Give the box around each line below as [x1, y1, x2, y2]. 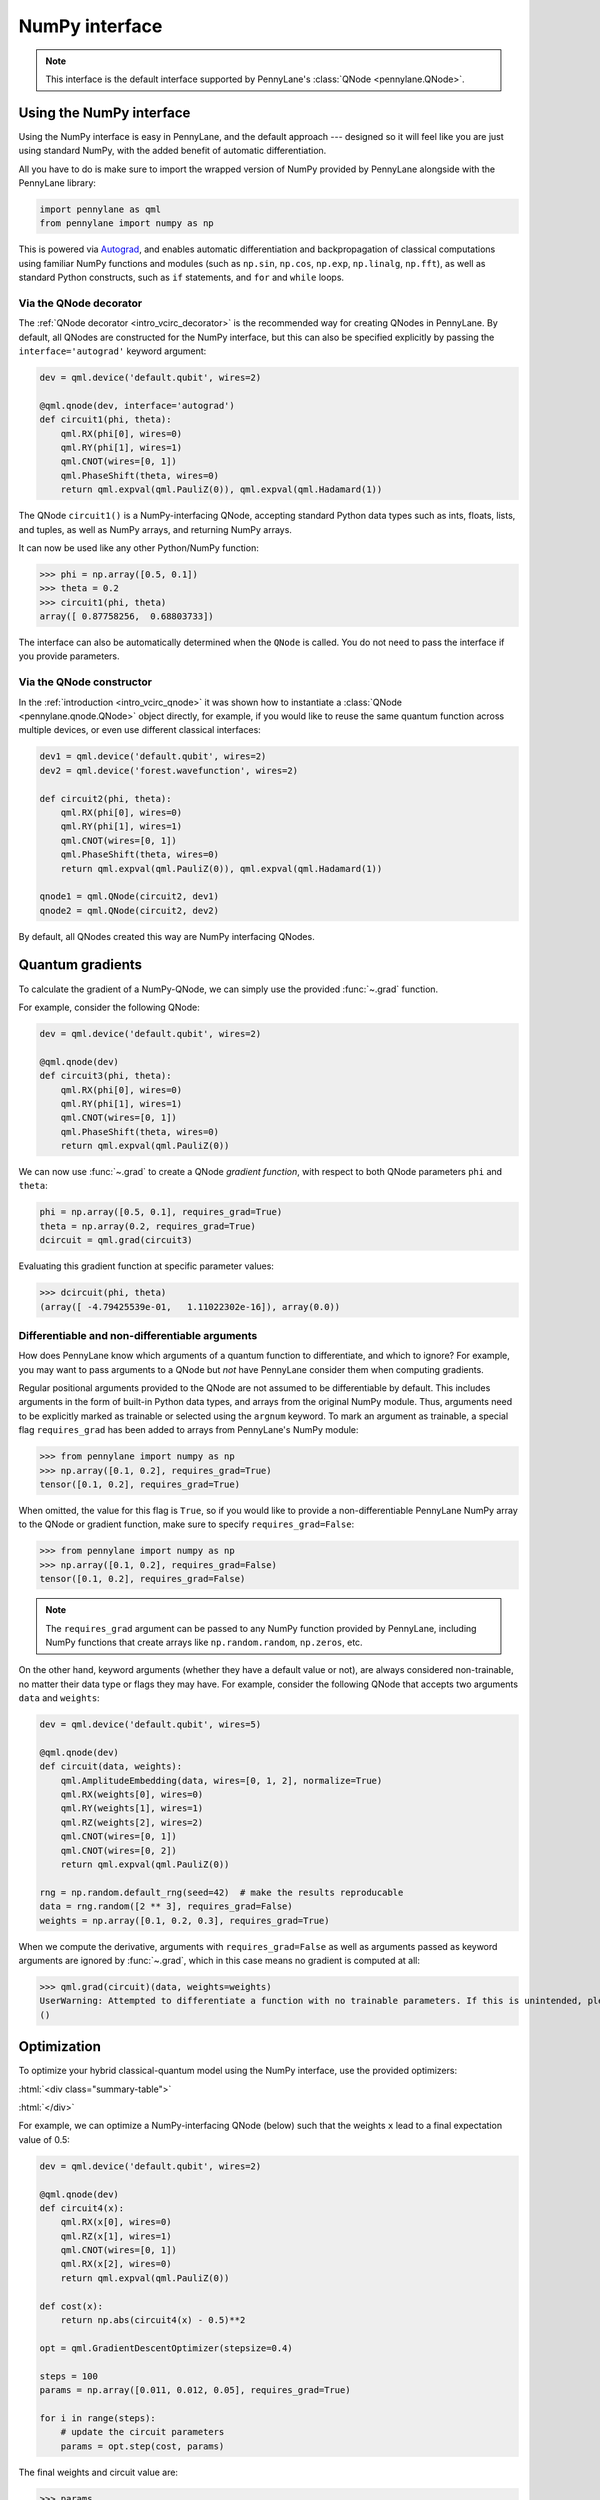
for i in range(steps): [39, 2412, 157, 2424]
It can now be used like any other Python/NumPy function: [18, 541, 259, 554]
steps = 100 [39, 2370, 99, 2382]
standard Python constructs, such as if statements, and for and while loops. [18, 271, 345, 284]
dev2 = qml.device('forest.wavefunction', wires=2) [39, 765, 299, 776]
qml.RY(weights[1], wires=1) [60, 1803, 204, 1814]
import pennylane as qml [39, 204, 162, 215]
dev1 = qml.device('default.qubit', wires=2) [39, 751, 267, 762]
